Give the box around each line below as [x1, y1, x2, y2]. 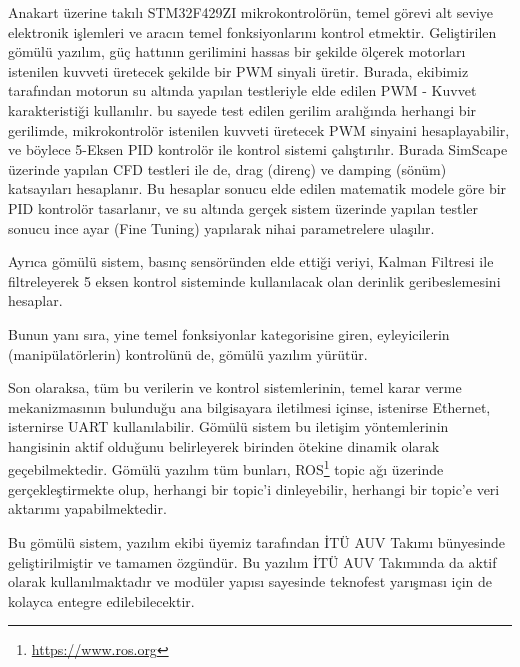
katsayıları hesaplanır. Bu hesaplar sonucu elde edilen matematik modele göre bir [8, 178, 507, 199]
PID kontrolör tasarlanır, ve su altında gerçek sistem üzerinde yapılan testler [8, 197, 479, 218]
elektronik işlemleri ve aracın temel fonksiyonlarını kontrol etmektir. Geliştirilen [8, 21, 497, 42]
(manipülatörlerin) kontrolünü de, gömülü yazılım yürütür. [8, 343, 368, 364]
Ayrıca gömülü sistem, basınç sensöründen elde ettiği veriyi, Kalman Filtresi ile [8, 251, 494, 272]
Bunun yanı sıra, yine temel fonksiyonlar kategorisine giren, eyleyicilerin [8, 323, 450, 344]
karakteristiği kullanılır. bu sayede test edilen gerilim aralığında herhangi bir [8, 99, 477, 120]
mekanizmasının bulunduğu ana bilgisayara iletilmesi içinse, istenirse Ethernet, [8, 396, 491, 417]
